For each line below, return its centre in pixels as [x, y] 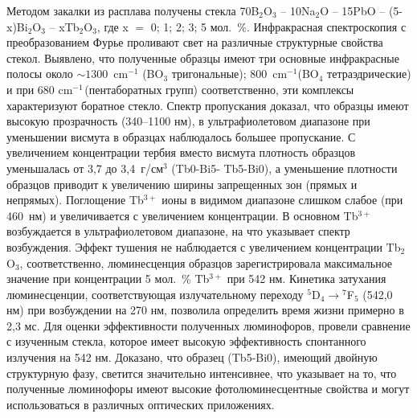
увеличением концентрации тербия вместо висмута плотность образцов [181, 152]
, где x [112, 26]
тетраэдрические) [369, 74]
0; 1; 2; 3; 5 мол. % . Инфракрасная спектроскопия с [278, 26]
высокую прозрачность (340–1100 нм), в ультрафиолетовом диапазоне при [188, 121]
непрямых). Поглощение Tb [75, 200]
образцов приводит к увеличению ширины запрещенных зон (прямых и [182, 184]
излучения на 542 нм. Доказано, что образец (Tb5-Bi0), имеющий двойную [192, 357]
